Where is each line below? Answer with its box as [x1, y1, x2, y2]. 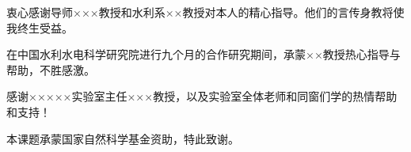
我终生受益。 [6, 19, 73, 36]
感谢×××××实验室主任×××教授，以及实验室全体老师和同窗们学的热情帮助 [6, 88, 398, 104]
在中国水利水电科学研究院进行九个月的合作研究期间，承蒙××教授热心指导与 [6, 46, 401, 63]
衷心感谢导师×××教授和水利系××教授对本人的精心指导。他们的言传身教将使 [6, 4, 405, 20]
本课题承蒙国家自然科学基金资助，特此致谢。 [6, 130, 239, 146]
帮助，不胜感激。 [6, 61, 95, 78]
